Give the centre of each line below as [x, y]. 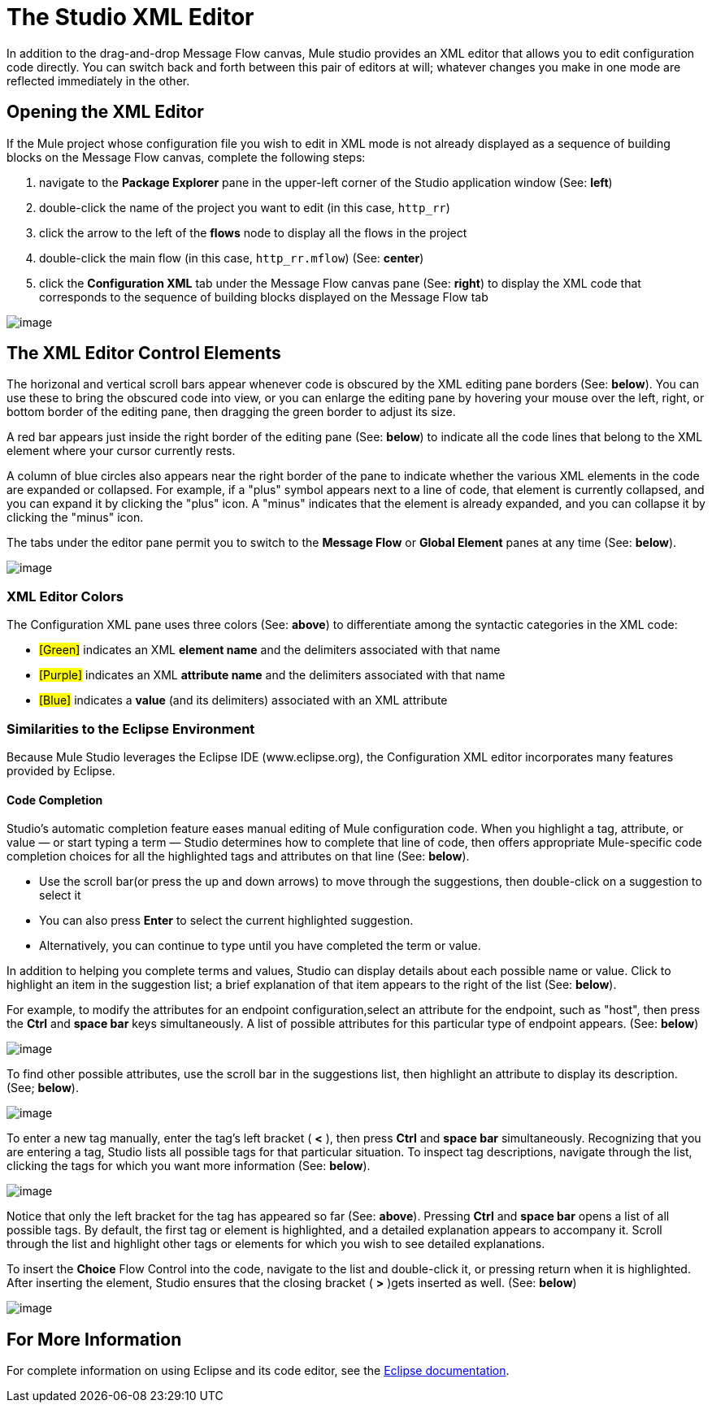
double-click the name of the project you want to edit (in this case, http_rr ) [245, 207]
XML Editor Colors [65, 596]
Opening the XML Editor [105, 112]
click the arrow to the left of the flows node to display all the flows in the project [253, 232]
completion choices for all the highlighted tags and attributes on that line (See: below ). [238, 856]
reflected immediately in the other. [98, 80]
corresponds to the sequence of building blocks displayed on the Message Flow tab [264, 297]
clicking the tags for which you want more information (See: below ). [189, 1166]
